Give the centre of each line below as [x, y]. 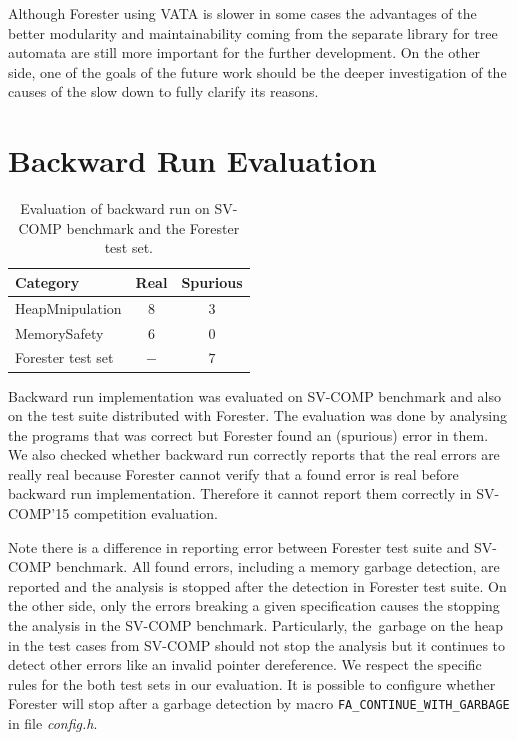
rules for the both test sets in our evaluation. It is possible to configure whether [252, 683]
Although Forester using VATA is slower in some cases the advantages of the [242, 13]
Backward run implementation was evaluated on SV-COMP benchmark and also [254, 395]
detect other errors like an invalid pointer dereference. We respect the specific [245, 664]
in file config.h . [53, 723]
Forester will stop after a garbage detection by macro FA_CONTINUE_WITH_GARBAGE [259, 703]
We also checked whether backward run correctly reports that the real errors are [254, 454]
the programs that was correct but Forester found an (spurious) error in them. [248, 434]
